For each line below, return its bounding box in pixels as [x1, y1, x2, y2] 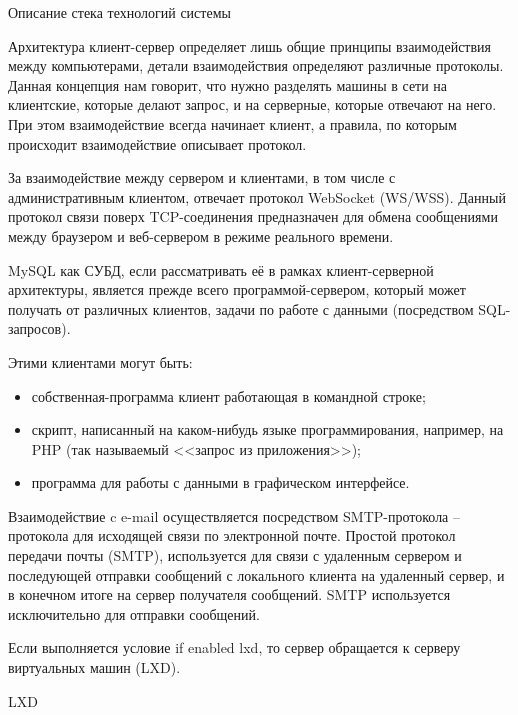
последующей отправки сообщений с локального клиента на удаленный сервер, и [8, 564, 505, 585]
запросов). [8, 318, 71, 339]
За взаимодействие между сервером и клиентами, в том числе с [8, 167, 396, 188]
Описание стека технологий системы [8, 2, 231, 22]
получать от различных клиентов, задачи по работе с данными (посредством [8, 298, 474, 319]
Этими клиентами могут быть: [8, 351, 193, 372]
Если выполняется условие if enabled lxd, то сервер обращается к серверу [8, 637, 461, 658]
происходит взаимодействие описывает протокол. [8, 133, 307, 154]
